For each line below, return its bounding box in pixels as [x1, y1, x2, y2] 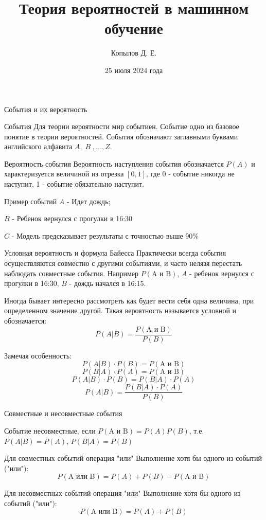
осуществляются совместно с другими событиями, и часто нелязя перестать [4, 258, 242, 268]
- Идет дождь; [67, 195, 111, 206]
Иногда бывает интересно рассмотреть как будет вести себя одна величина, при [4, 295, 254, 306]
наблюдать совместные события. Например [4, 267, 139, 278]
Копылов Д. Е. [111, 47, 157, 58]
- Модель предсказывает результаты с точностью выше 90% [11, 230, 199, 241]
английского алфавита [4, 141, 73, 152]
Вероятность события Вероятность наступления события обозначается [4, 158, 224, 169]
